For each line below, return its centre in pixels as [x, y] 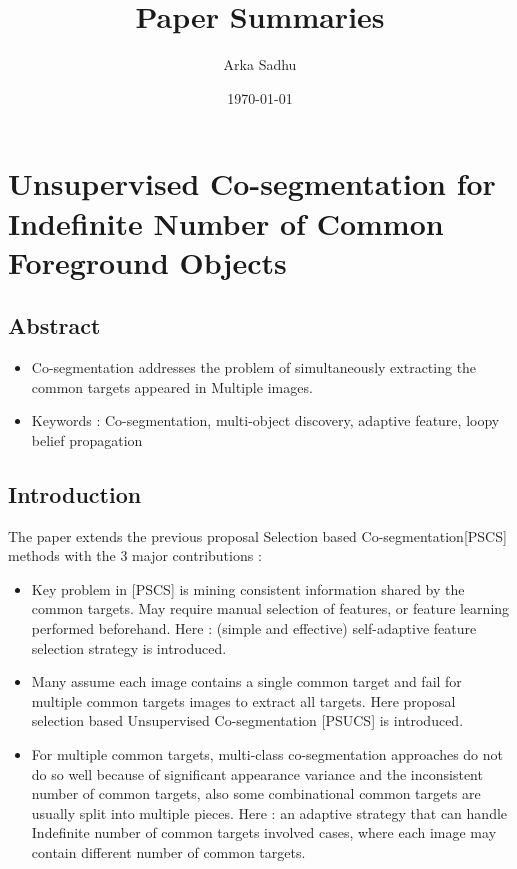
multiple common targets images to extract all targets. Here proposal [243, 700]
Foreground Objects [147, 261]
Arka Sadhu [260, 64]
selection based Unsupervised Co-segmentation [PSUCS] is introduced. [247, 720]
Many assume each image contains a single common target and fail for [246, 681]
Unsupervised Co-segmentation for [252, 183]
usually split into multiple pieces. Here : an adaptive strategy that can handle [269, 812]
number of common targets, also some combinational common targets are [256, 793]
